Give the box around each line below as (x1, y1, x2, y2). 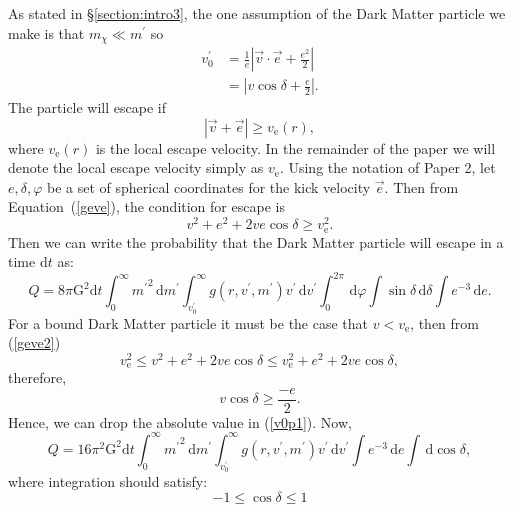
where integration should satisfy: (8, 471, 208, 492)
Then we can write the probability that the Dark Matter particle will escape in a (8, 231, 504, 252)
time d (8, 251, 48, 272)
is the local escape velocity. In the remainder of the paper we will (95, 137, 496, 158)
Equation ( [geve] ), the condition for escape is (8, 196, 285, 217)
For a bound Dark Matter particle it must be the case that (8, 312, 369, 333)
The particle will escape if (8, 97, 166, 118)
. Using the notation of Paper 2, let (279, 157, 496, 178)
